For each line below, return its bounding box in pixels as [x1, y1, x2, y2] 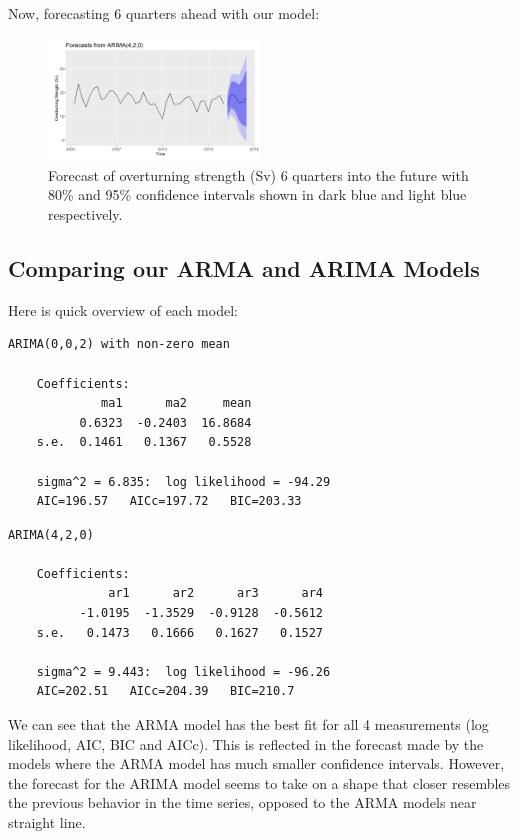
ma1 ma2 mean [101, 396, 252, 411]
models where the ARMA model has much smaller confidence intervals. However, [8, 753, 505, 774]
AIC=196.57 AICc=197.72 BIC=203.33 [36, 494, 302, 509]
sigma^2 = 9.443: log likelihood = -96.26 [36, 664, 331, 679]
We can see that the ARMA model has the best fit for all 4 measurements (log [8, 714, 489, 735]
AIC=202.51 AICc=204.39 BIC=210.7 [36, 684, 295, 699]
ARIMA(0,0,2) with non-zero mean [8, 337, 230, 352]
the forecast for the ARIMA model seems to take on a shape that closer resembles [8, 772, 511, 793]
